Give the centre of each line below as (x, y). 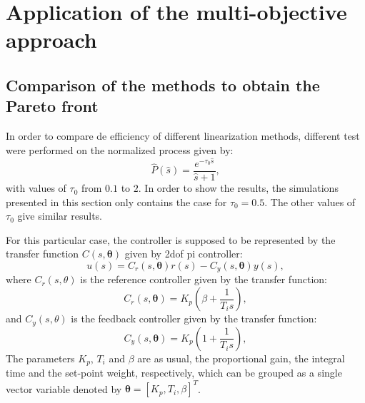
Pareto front (52, 106)
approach (51, 40)
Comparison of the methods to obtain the (163, 85)
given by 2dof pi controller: (184, 254)
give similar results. (60, 216)
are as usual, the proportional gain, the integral (241, 358)
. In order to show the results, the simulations (238, 188)
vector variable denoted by (64, 388)
